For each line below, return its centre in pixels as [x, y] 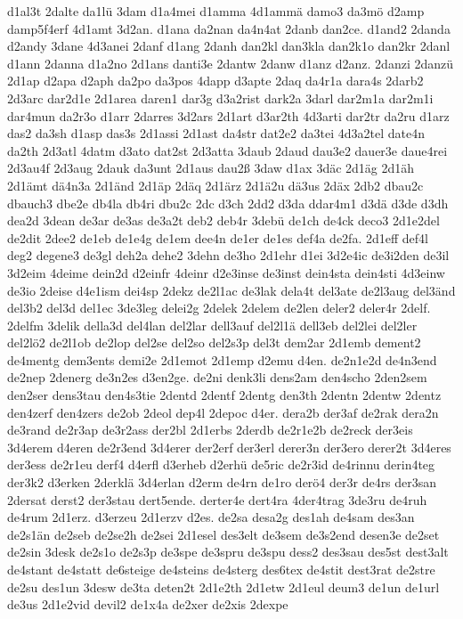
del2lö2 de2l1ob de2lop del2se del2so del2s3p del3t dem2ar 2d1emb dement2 [214, 342]
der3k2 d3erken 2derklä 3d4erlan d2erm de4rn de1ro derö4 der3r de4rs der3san [222, 482]
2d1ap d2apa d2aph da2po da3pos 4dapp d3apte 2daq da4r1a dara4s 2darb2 [215, 81]
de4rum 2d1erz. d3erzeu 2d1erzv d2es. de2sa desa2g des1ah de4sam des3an [211, 517]
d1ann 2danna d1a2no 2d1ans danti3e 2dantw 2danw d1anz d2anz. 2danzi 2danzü [231, 63]
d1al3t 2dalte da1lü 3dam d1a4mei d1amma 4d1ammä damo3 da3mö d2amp [216, 11]
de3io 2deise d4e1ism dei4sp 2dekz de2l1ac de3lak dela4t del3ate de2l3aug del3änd [231, 290]
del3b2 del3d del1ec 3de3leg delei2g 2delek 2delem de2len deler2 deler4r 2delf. [219, 308]
